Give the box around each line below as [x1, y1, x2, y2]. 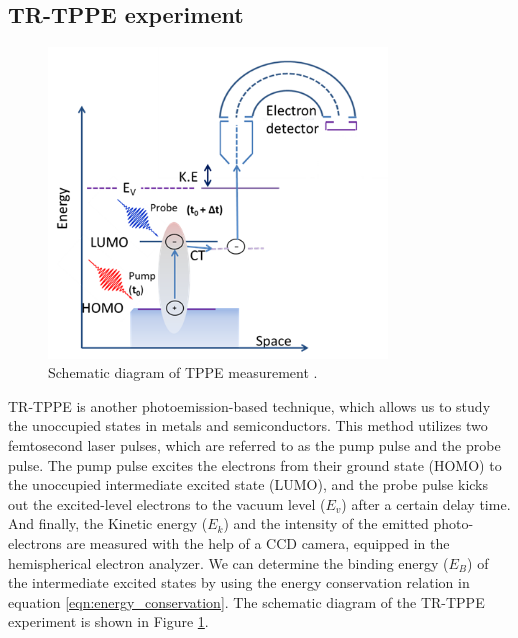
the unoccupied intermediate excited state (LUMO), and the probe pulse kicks [8, 474, 489, 495]
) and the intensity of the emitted [223, 513, 429, 534]
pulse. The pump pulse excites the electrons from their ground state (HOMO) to [8, 454, 502, 475]
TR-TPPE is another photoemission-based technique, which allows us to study [8, 395, 491, 416]
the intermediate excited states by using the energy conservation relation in [8, 572, 470, 593]
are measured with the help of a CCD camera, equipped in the [66, 532, 450, 553]
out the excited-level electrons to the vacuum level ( [8, 493, 326, 514]
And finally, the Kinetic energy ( [8, 513, 208, 534]
